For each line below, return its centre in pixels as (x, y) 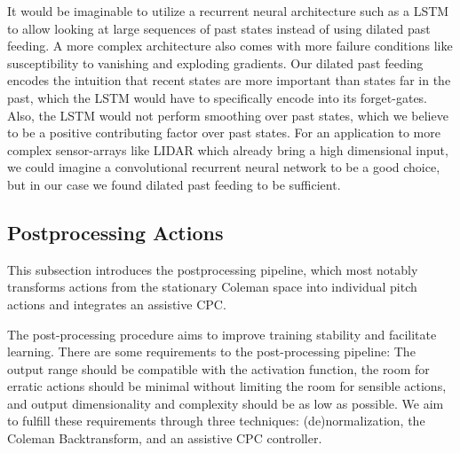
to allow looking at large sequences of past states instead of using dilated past (219, 28)
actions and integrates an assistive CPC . (117, 304)
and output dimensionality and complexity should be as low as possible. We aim (226, 403)
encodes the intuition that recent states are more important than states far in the (229, 80)
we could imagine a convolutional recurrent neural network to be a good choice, (224, 167)
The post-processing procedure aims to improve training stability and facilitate (222, 334)
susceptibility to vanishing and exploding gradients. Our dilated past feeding (215, 62)
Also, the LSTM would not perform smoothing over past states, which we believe (228, 115)
